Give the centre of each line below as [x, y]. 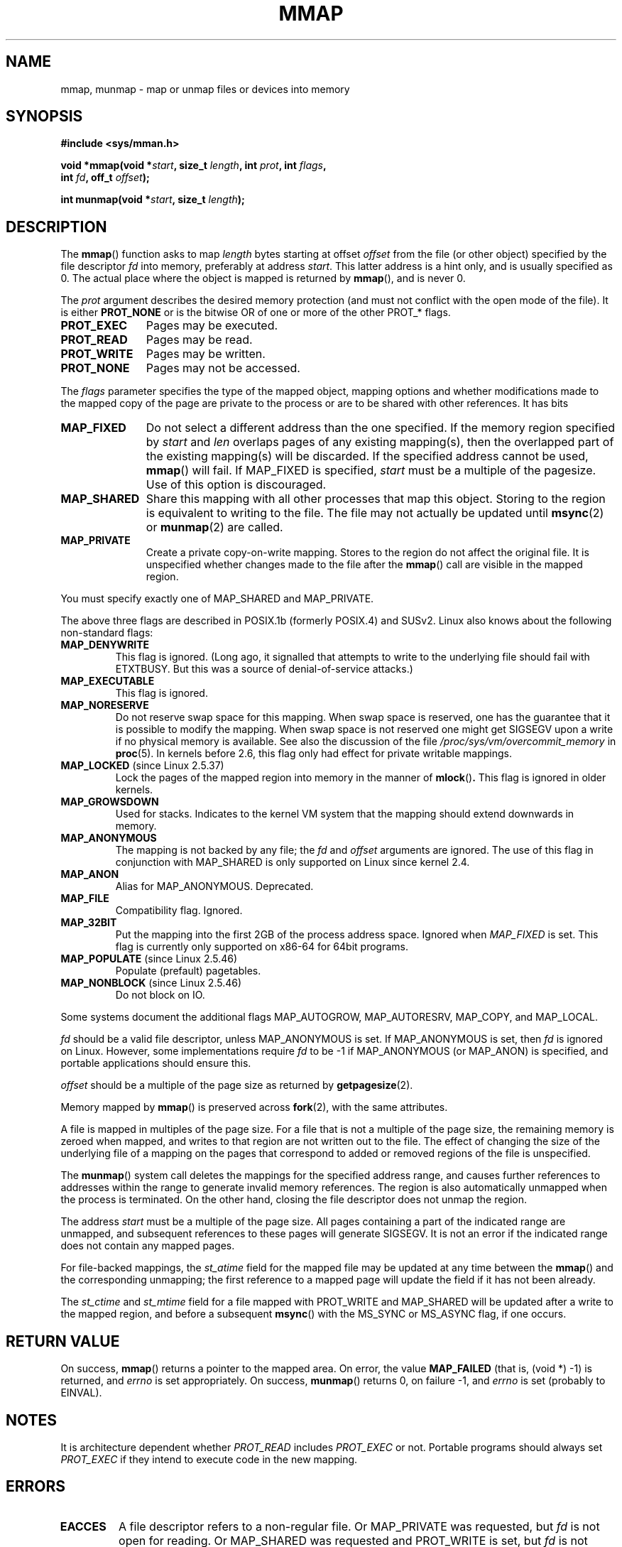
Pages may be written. [206, 354]
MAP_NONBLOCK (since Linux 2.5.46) [151, 983]
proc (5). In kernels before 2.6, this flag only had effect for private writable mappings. [313, 754]
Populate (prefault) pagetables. [188, 971]
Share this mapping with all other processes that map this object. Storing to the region [376, 499]
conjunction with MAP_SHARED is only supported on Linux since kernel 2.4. [293, 862]
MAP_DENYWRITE [105, 645]
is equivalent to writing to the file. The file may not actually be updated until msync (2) [375, 513]
